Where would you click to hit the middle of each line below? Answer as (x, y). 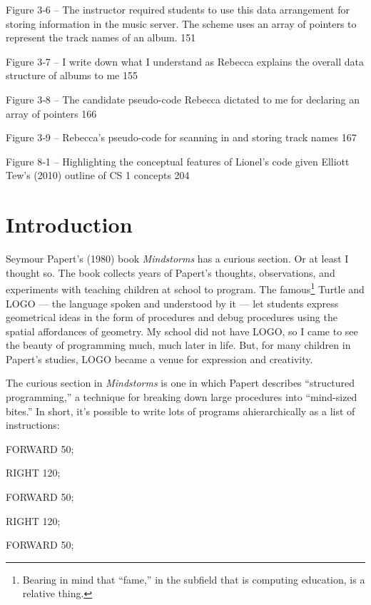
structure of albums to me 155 (72, 75)
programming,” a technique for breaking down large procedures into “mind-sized (182, 397)
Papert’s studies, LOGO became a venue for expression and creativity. (159, 359)
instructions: (33, 425)
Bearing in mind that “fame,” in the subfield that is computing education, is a (194, 579)
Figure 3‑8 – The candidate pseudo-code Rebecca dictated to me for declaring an (183, 99)
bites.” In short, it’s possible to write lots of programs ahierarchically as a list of (181, 411)
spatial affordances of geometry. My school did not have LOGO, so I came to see (182, 331)
